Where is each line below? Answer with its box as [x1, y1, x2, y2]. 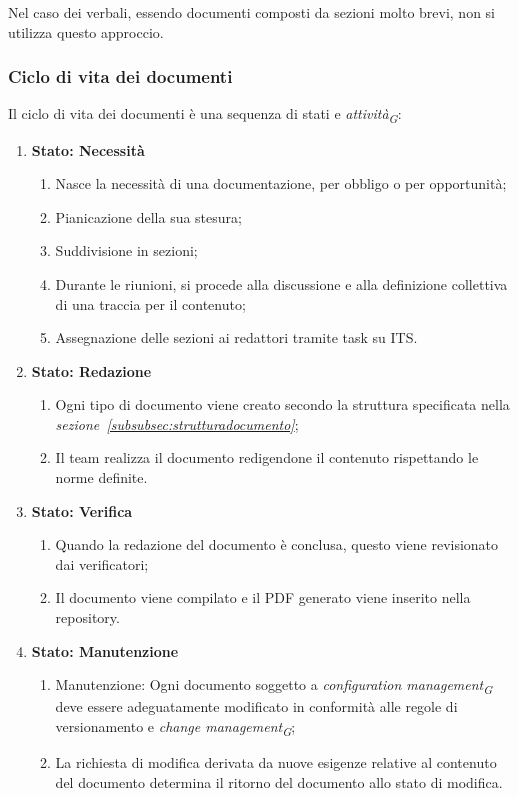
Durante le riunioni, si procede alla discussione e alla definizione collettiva [55, 273, 508, 294]
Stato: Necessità [31, 139, 145, 160]
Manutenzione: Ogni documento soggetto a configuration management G [55, 674, 493, 698]
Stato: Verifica [31, 500, 133, 521]
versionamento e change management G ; [55, 715, 296, 739]
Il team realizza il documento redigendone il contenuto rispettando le [55, 447, 479, 468]
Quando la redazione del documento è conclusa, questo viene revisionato [55, 534, 499, 555]
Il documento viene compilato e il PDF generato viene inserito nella [55, 587, 471, 608]
